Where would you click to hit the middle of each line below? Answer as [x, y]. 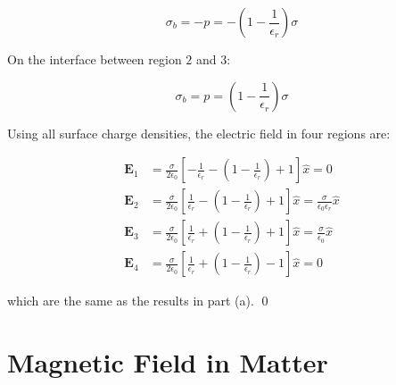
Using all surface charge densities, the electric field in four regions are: [199, 133]
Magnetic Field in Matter [168, 362]
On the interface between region [95, 59]
